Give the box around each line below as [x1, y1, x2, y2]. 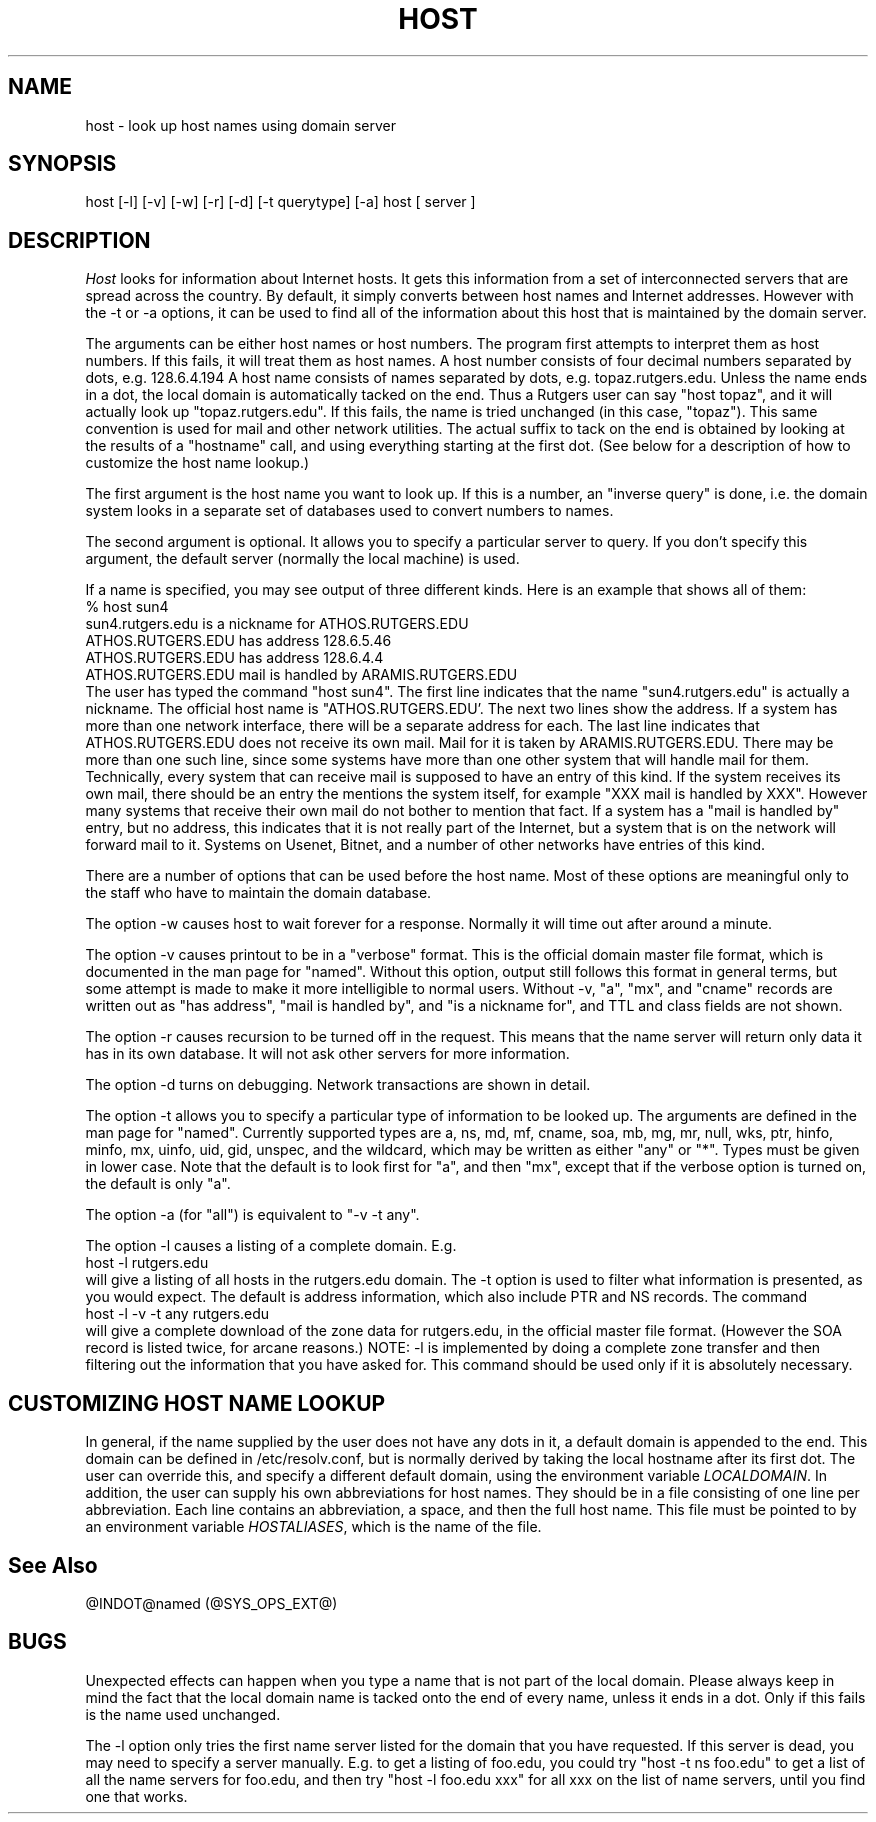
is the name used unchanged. [85, 1705, 281, 1723]
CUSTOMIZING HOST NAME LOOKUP [8, 1390, 386, 1416]
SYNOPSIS [8, 151, 117, 177]
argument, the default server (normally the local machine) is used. [85, 550, 520, 568]
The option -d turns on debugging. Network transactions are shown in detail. [85, 1076, 591, 1094]
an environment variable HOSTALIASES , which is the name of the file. [85, 1518, 542, 1536]
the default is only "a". [85, 1175, 231, 1193]
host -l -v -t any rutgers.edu [85, 1305, 270, 1323]
